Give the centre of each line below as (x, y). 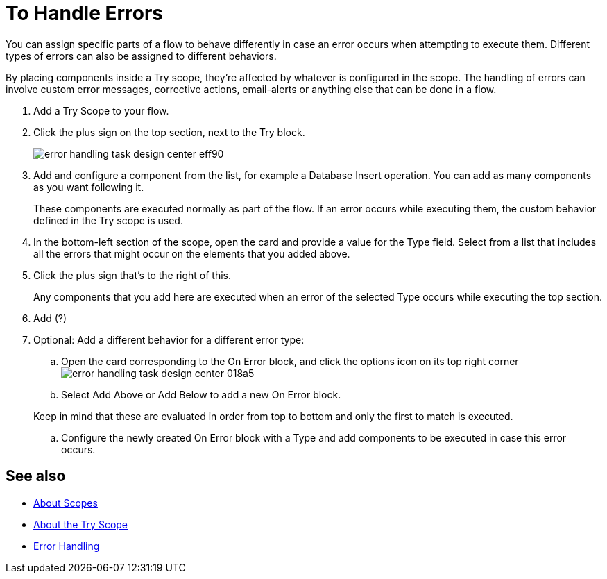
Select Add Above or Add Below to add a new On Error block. (201, 394)
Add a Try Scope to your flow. (101, 110)
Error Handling (67, 546)
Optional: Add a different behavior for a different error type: (169, 339)
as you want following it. (89, 187)
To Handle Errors (85, 13)
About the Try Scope (81, 524)
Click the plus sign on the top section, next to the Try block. (169, 132)
